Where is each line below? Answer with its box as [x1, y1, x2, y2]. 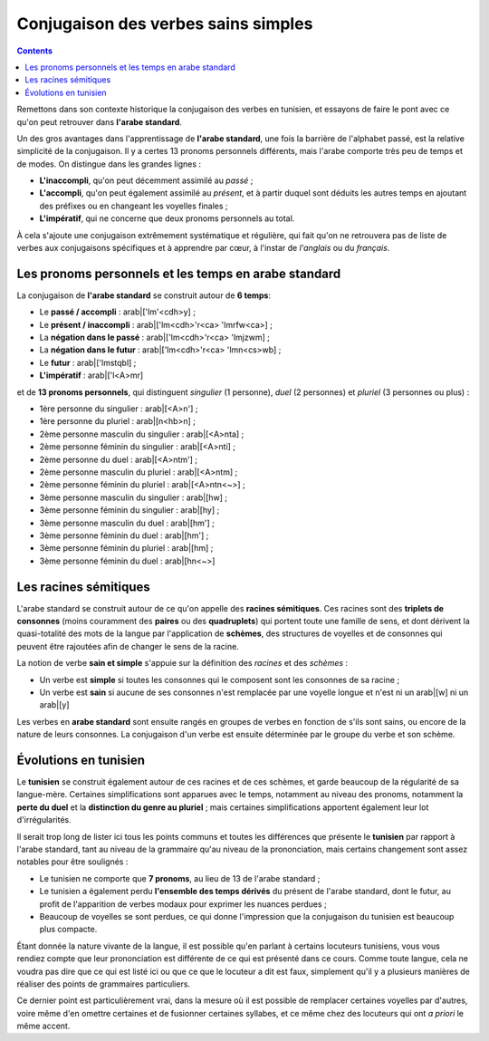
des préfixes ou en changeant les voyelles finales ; [39, 200, 228, 211]
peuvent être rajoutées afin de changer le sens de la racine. [16, 641, 239, 651]
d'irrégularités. [16, 814, 72, 825]
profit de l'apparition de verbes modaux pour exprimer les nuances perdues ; [39, 898, 327, 910]
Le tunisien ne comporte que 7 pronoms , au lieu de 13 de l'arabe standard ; [39, 872, 321, 883]
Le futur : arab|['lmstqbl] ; [39, 357, 137, 368]
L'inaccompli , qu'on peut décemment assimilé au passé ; [39, 175, 254, 186]
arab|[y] [39, 699, 70, 710]
